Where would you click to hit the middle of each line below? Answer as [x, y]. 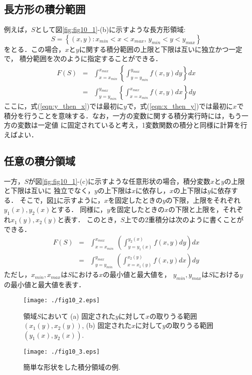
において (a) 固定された [78, 316]
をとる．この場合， [34, 49]
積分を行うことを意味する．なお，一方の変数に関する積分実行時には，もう [123, 115]
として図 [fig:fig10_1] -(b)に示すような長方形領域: [110, 29]
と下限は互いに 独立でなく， [49, 190]
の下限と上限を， [195, 209]
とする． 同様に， [79, 209]
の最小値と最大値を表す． [45, 285]
